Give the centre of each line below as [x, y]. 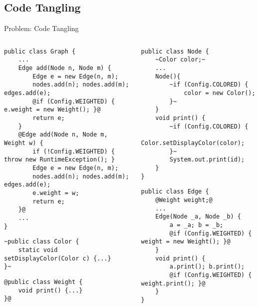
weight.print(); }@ [173, 283]
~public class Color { [42, 242]
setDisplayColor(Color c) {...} [58, 258]
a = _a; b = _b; [196, 225]
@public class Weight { [43, 282]
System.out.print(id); [207, 160]
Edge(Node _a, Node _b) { [198, 217]
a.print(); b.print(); [207, 267]
